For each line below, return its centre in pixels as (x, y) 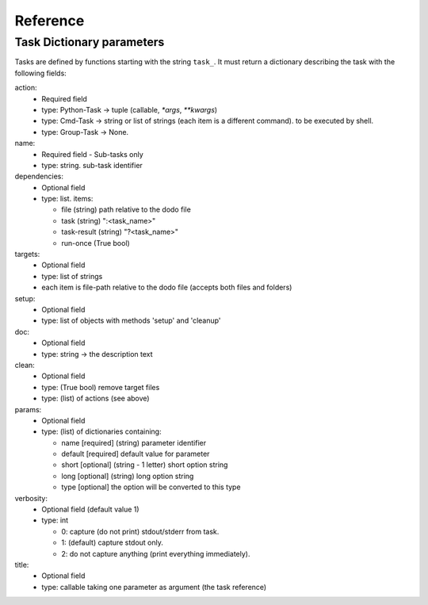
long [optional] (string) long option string (128, 476)
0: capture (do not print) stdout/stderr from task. (140, 531)
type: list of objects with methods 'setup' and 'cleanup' (131, 320)
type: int (55, 520)
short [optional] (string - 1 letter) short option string (145, 465)
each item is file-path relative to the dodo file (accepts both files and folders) (167, 287)
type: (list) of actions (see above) (96, 398)
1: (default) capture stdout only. (113, 542)
